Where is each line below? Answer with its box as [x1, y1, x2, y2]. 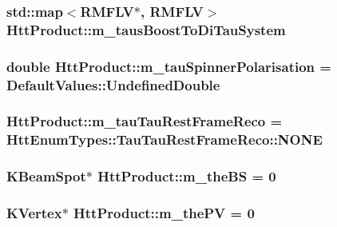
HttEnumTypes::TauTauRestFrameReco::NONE [6, 129, 323, 149]
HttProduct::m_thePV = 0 [73, 203, 255, 223]
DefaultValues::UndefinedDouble [6, 74, 220, 94]
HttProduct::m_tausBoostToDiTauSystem [6, 19, 286, 39]
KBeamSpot [6, 166, 86, 186]
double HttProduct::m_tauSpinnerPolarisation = [6, 56, 331, 76]
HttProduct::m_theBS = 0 [97, 166, 276, 186]
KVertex [6, 203, 62, 223]
